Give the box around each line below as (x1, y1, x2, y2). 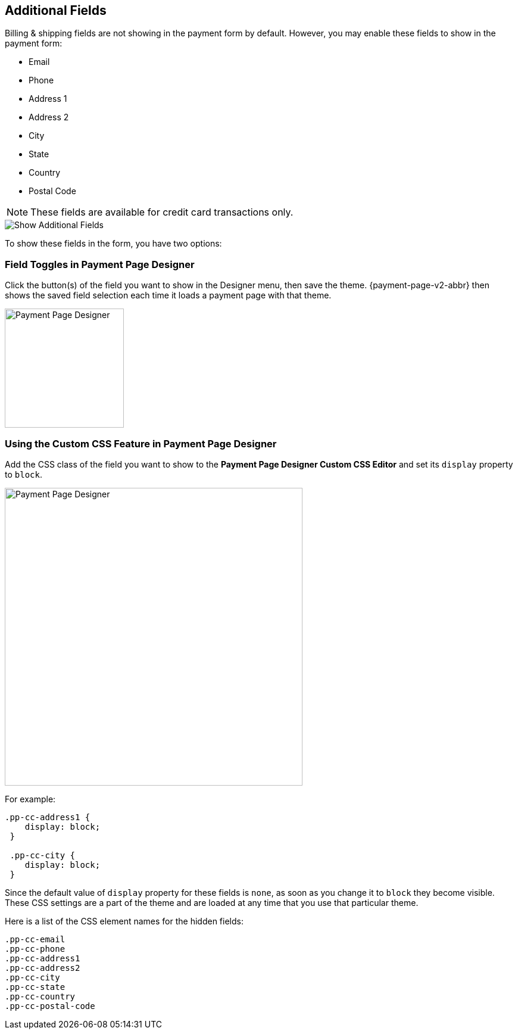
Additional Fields (5, 3, 107, 18)
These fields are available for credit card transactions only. (30, 206, 294, 219)
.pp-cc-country (5, 991, 76, 1001)
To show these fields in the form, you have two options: (5, 238, 222, 249)
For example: (5, 793, 56, 804)
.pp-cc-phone (5, 943, 65, 954)
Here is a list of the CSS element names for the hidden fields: (5, 915, 244, 926)
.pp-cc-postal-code (5, 1001, 95, 1011)
